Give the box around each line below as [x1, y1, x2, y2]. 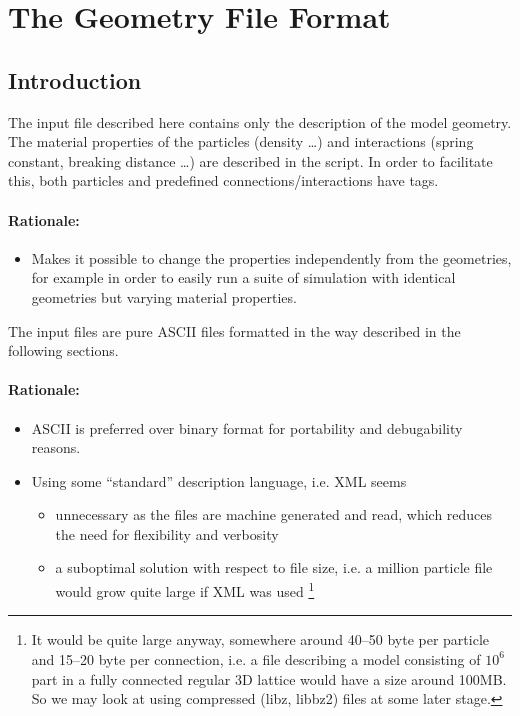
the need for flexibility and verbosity [55, 523, 279, 544]
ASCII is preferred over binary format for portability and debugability [31, 417, 463, 438]
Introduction [8, 64, 142, 95]
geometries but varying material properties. [31, 286, 297, 307]
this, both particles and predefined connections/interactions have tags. [8, 170, 439, 191]
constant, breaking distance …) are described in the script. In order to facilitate [8, 150, 493, 171]
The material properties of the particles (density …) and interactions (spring [8, 131, 474, 152]
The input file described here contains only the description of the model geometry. [8, 111, 512, 132]
